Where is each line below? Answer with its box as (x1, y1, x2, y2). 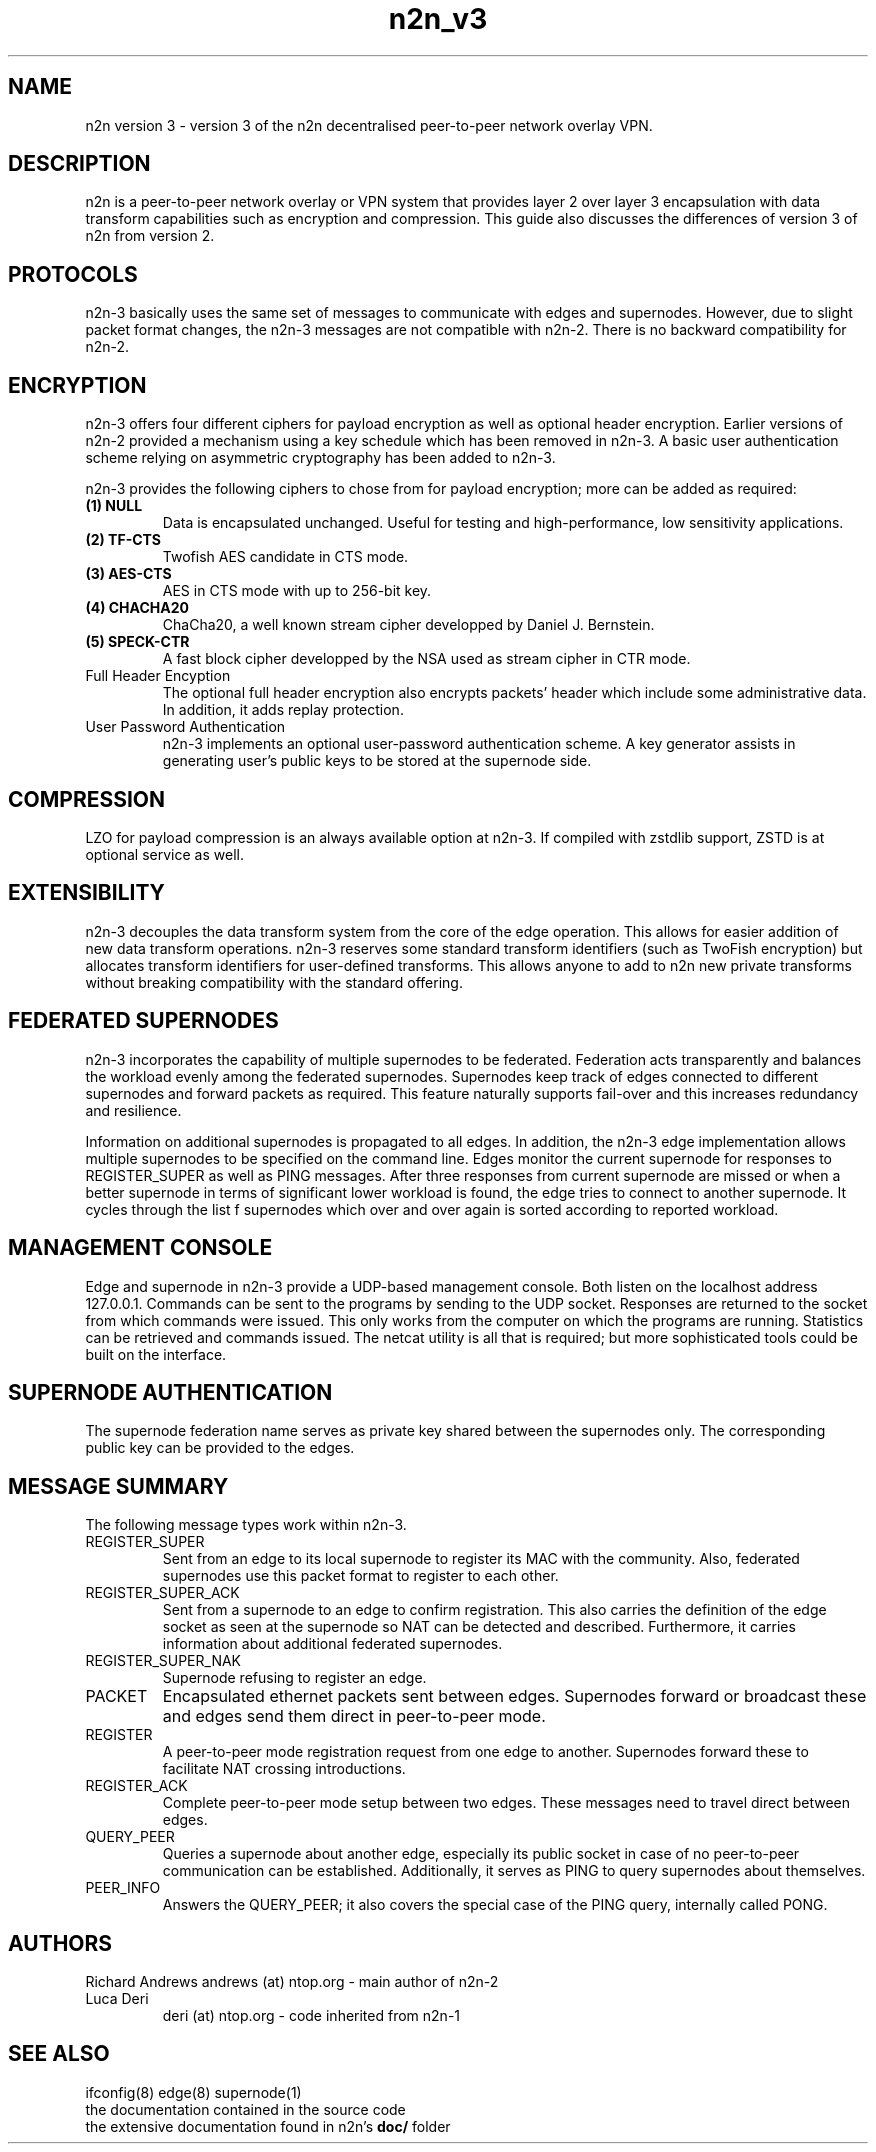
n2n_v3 (388, 2, 488, 36)
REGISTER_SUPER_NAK (85, 1652, 242, 1670)
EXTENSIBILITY (8, 880, 165, 906)
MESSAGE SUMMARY (8, 1473, 229, 1499)
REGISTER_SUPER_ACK (85, 1584, 240, 1602)
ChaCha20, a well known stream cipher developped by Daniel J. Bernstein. (162, 616, 655, 634)
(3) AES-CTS (85, 565, 172, 583)
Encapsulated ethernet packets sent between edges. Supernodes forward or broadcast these (162, 1686, 867, 1707)
